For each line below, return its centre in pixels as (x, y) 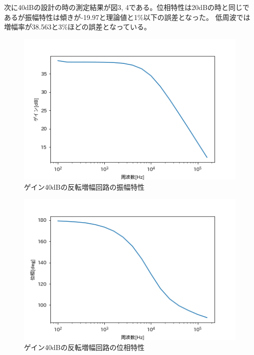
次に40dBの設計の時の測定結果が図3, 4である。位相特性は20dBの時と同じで (127, 7)
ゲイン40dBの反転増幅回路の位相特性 (84, 347)
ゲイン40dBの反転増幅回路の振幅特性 (84, 187)
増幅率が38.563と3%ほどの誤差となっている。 (78, 27)
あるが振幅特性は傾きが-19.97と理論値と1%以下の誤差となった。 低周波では (127, 17)
